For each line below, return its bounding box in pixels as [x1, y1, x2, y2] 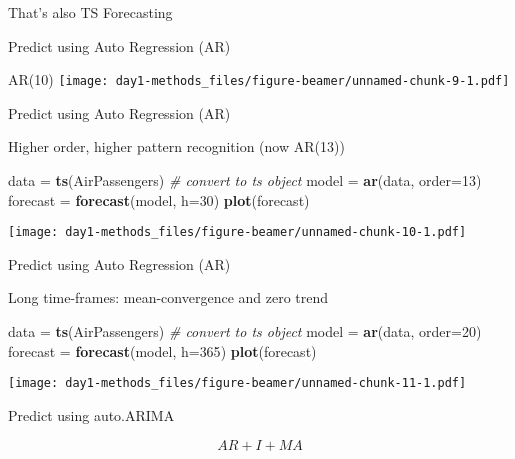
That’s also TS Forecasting [8, 2, 173, 22]
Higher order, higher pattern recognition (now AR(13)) [8, 136, 345, 157]
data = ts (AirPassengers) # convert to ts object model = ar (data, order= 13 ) [8, 170, 482, 191]
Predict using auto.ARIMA [8, 404, 175, 425]
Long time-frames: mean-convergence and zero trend [8, 287, 329, 308]
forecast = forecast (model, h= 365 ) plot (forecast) [8, 340, 317, 361]
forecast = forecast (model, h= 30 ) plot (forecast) [8, 189, 310, 210]
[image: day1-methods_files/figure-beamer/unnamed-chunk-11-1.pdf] [8, 376, 467, 391]
